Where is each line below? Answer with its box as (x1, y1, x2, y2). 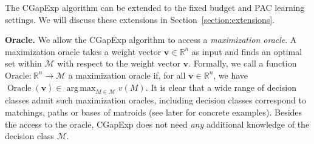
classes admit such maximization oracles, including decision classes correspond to (5, 94, 306, 106)
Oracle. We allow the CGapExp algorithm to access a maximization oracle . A (5, 33, 297, 46)
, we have (213, 68, 248, 81)
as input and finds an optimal (191, 45, 302, 57)
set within (5, 57, 42, 70)
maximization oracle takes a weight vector (5, 45, 162, 57)
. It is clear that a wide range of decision (145, 80, 296, 93)
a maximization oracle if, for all (68, 68, 186, 81)
